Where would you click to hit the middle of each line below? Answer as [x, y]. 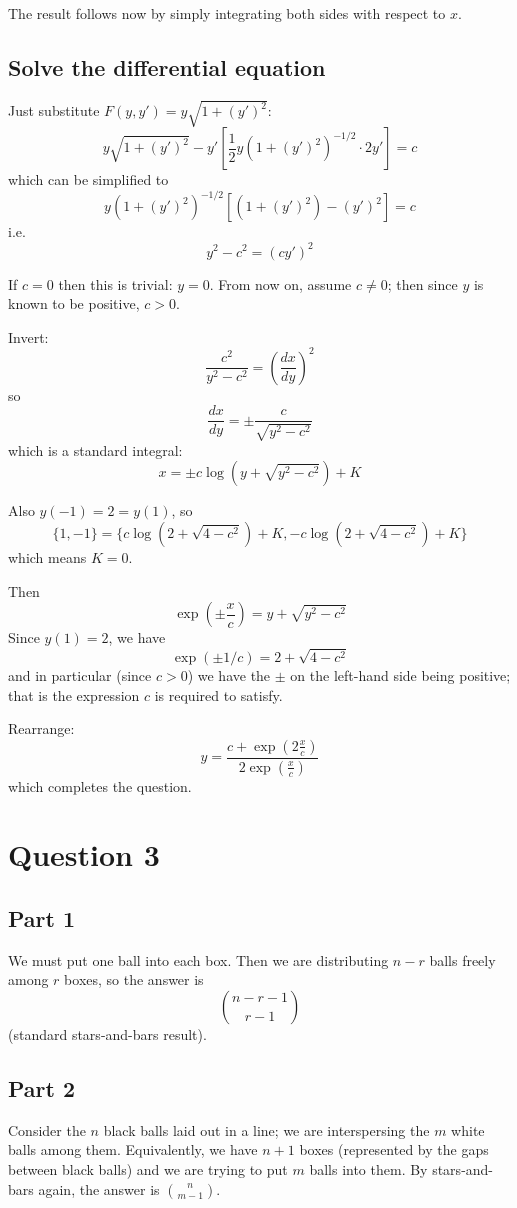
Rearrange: [41, 728]
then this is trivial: [115, 283]
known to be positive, [74, 303]
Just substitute [54, 110]
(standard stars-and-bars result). [107, 1034]
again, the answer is [99, 1188]
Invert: [28, 336]
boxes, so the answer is [134, 979]
